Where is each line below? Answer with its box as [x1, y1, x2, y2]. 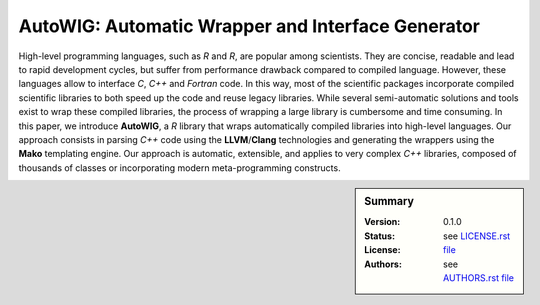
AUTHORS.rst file [443, 271, 515, 284]
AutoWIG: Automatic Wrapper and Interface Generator [18, 15, 480, 37]
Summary [364, 195, 415, 209]
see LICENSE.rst [443, 230, 511, 242]
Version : [364, 216, 401, 228]
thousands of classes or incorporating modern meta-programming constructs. [18, 161, 341, 174]
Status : [364, 230, 395, 242]
